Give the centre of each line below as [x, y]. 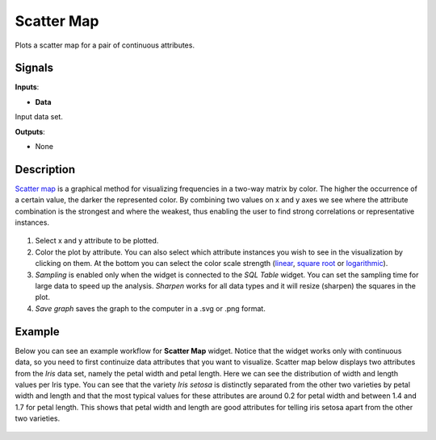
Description [45, 169]
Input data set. [39, 117]
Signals [34, 68]
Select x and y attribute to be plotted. [97, 241]
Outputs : [30, 131]
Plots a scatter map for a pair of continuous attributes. [105, 45]
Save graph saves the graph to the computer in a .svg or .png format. [150, 308]
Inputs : [27, 87]
